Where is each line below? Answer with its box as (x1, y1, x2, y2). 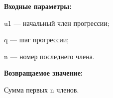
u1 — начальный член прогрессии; (4, 17, 110, 28)
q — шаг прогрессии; (4, 34, 69, 45)
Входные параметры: (4, 1, 72, 11)
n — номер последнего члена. (4, 51, 95, 61)
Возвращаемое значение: (4, 68, 83, 78)
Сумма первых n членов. (4, 84, 79, 95)
